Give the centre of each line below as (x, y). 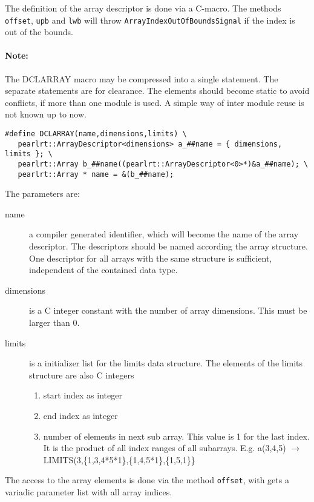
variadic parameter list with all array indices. (89, 492)
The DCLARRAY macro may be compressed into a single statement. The (142, 78)
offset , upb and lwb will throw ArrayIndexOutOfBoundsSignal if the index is (150, 20)
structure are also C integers (82, 375)
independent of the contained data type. (103, 270)
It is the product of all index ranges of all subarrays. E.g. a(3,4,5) (165, 448)
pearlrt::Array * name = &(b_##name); (96, 174)
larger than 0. (54, 322)
